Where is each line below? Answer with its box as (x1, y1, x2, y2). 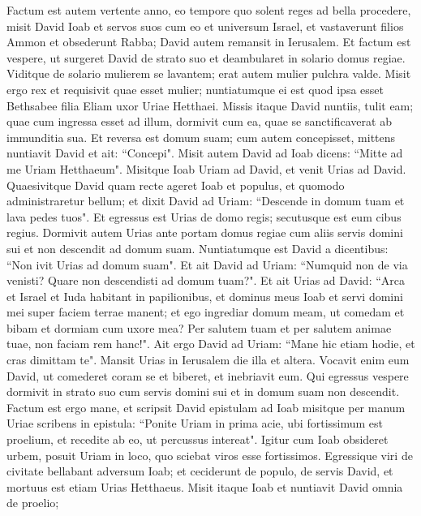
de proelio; (6, 494, 59, 511)
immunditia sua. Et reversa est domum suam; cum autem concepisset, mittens (6, 128, 396, 145)
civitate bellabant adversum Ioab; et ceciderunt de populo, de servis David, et (6, 462, 393, 479)
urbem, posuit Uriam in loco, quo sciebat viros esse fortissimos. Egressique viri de (6, 446, 413, 463)
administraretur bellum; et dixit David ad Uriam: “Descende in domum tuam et (6, 192, 405, 209)
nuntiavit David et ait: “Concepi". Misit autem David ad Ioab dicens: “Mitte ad (6, 144, 403, 161)
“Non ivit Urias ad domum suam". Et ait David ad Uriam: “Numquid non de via (6, 256, 408, 273)
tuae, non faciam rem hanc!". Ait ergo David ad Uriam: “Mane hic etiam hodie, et (6, 335, 415, 352)
